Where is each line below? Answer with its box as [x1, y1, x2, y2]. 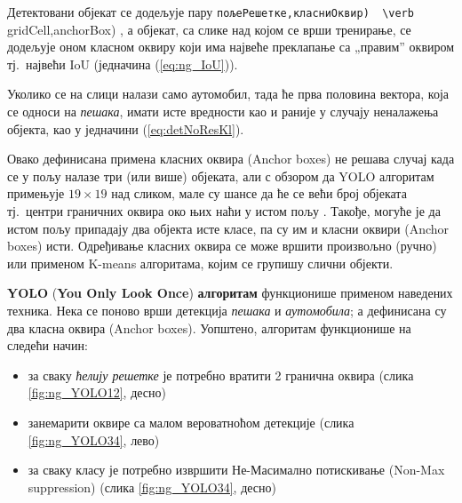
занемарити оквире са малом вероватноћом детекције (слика [28, 412, 354, 431]
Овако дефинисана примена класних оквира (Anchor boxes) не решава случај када [7, 149, 455, 168]
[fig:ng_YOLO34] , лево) [28, 430, 160, 449]
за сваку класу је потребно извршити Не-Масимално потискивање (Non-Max [28, 460, 445, 479]
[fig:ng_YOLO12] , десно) [28, 383, 166, 402]
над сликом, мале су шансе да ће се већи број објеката [111, 184, 407, 203]
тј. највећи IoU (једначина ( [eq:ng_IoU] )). [7, 54, 238, 73]
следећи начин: [7, 336, 88, 355]
